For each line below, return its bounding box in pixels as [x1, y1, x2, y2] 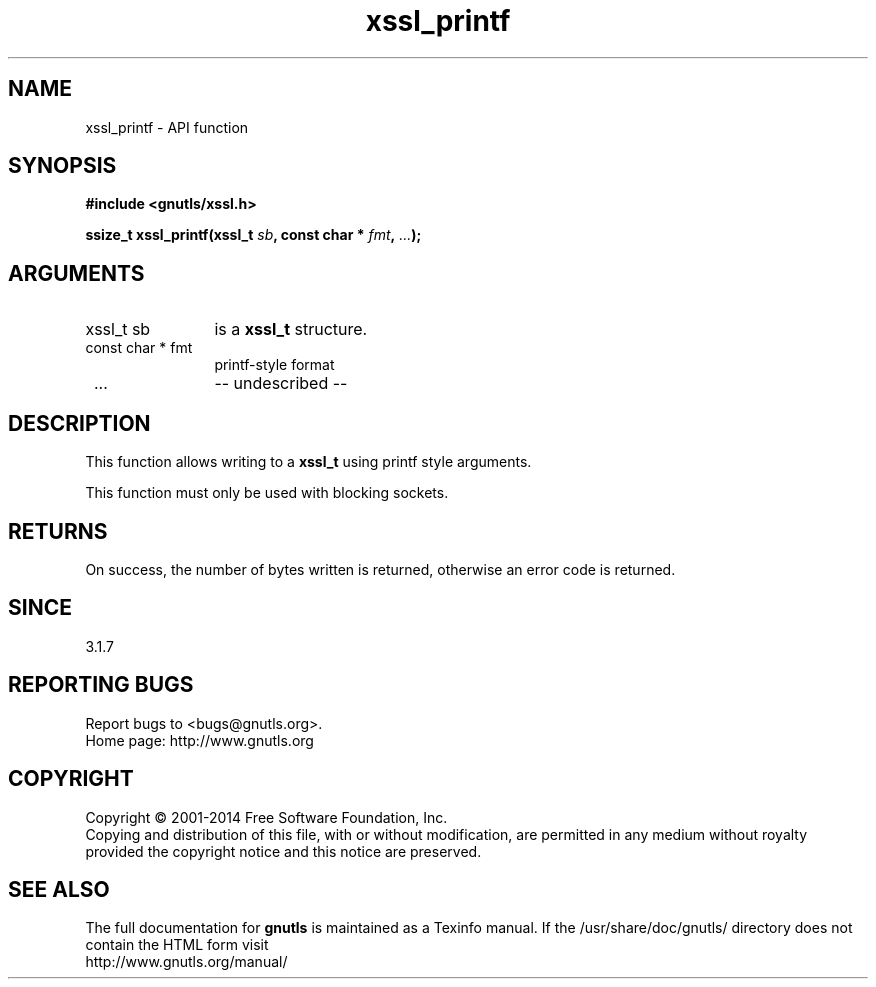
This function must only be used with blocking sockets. [85, 484, 449, 502]
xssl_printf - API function [85, 118, 249, 136]
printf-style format [214, 356, 335, 374]
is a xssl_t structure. [214, 319, 368, 340]
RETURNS [8, 518, 108, 544]
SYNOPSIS [8, 153, 117, 179]
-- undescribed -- [214, 373, 348, 394]
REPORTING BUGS [8, 672, 194, 698]
